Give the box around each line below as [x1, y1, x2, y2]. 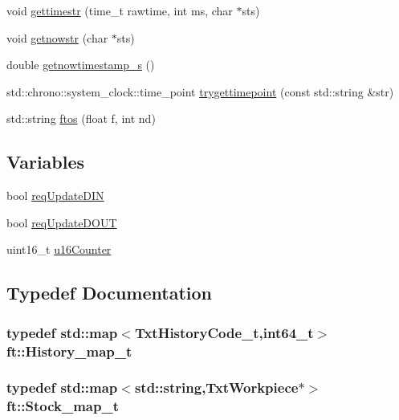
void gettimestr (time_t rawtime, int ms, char [6, 2, 233, 18]
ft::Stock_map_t [6, 396, 119, 416]
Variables [6, 149, 85, 174]
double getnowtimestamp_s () [6, 56, 155, 73]
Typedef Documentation [6, 280, 212, 305]
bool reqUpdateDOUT [6, 214, 117, 230]
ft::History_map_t [6, 340, 132, 361]
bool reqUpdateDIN [6, 187, 104, 204]
